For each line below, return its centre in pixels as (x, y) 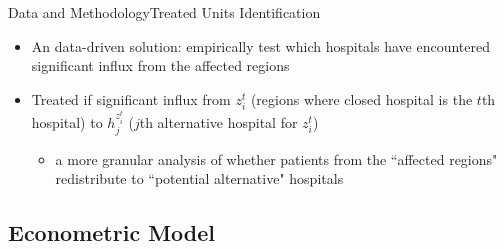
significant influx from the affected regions (160, 65)
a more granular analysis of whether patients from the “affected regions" (276, 158)
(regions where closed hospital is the (361, 98)
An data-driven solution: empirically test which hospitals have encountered (260, 45)
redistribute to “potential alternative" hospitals (199, 178)
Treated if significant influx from (131, 98)
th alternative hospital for (218, 122)
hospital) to (67, 122)
